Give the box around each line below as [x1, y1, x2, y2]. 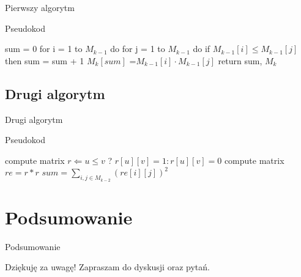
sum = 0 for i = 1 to [5, 42, 83, 55]
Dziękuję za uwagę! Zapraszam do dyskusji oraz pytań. [5, 260, 210, 273]
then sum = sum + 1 [5, 54, 84, 67]
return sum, [218, 54, 262, 67]
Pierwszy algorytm [5, 1, 75, 13]
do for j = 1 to [110, 42, 165, 55]
